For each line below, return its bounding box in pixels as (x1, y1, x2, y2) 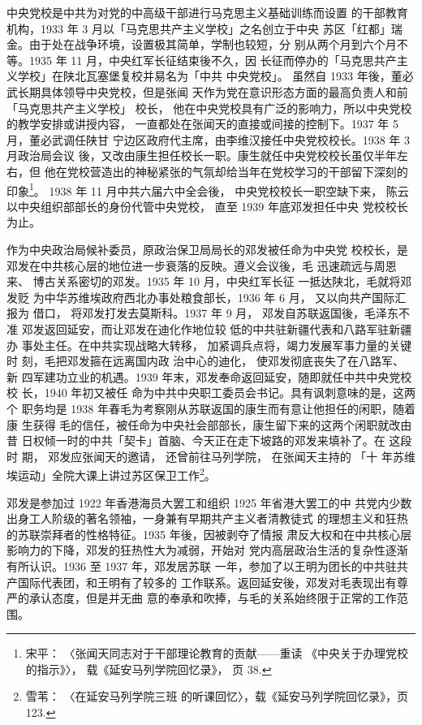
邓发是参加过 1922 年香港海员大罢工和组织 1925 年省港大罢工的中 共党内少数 (6, 494, 412, 511)
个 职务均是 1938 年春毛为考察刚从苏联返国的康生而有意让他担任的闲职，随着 (6, 399, 416, 416)
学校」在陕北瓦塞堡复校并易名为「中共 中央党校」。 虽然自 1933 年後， (17, 67, 391, 84)
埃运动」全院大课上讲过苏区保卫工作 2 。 (6, 464, 216, 483)
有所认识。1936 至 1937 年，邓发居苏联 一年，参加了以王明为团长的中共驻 (6, 557, 397, 574)
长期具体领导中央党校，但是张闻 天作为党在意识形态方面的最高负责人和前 (17, 83, 408, 100)
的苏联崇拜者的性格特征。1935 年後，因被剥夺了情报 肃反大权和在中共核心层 (6, 525, 412, 542)
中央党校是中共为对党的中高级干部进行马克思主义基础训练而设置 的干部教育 (6, 4, 408, 20)
